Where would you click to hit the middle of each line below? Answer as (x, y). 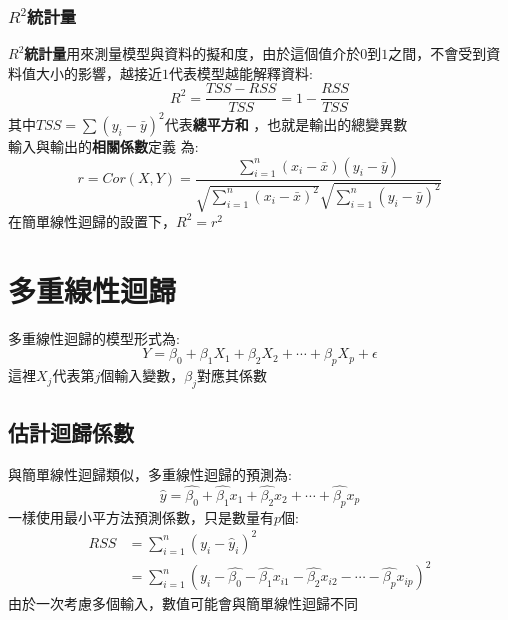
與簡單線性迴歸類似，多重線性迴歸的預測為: (150, 474)
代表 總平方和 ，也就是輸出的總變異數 (286, 123)
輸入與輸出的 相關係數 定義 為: (103, 145)
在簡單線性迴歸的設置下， (92, 220)
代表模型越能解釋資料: (241, 72)
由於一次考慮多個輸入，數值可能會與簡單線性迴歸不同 (183, 603)
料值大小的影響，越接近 (85, 72)
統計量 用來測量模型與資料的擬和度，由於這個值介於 (192, 53)
